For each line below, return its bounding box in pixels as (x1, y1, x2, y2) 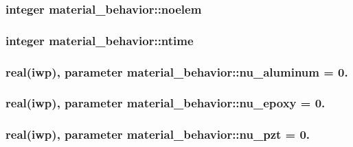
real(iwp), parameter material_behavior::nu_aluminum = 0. (5, 63, 348, 80)
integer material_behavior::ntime (5, 31, 194, 49)
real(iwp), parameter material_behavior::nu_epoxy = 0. (5, 94, 326, 111)
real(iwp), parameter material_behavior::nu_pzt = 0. (5, 126, 310, 143)
